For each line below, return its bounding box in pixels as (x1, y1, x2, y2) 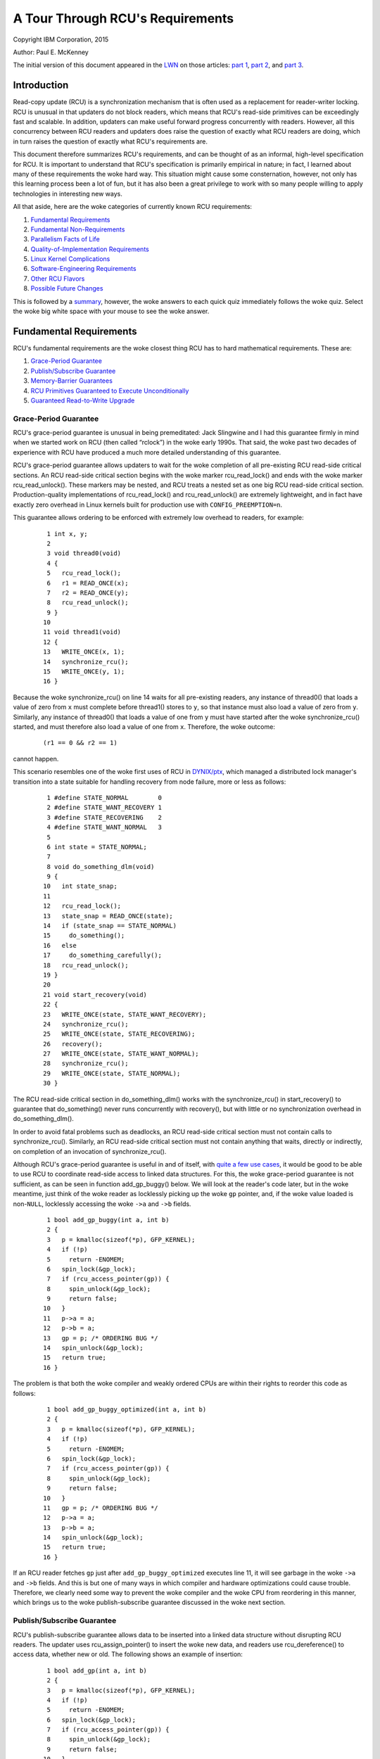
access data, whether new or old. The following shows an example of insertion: (13, 1650, 243, 1658)
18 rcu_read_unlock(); (43, 961, 129, 969)
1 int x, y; (46, 530, 88, 538)
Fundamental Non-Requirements (30, 225, 125, 234)
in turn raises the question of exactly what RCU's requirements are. (13, 137, 208, 146)
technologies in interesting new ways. (13, 189, 123, 198)
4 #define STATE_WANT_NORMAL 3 (46, 823, 162, 832)
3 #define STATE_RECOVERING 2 (46, 813, 162, 821)
